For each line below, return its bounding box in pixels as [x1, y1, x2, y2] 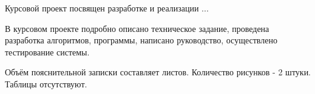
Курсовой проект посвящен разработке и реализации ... [5, 2, 209, 14]
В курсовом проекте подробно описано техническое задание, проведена [5, 22, 269, 34]
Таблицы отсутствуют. [5, 77, 87, 90]
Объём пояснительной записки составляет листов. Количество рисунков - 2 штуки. [5, 66, 311, 78]
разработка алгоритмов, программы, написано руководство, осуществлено [5, 34, 277, 46]
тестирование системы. [5, 45, 90, 58]
